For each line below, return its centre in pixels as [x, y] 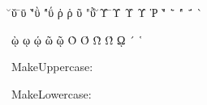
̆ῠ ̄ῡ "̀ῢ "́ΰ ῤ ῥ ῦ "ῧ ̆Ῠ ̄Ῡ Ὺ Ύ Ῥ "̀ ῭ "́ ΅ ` [107, 12]
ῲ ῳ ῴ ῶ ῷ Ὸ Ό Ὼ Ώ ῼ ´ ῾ [77, 39]
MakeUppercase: [52, 67]
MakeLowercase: [52, 93]
